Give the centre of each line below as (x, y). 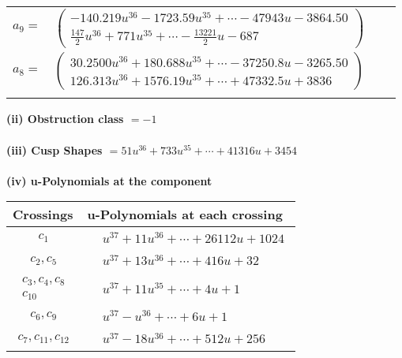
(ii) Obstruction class (65, 119)
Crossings (43, 214)
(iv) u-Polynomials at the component (109, 180)
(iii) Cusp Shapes (54, 149)
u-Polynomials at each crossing (185, 214)
